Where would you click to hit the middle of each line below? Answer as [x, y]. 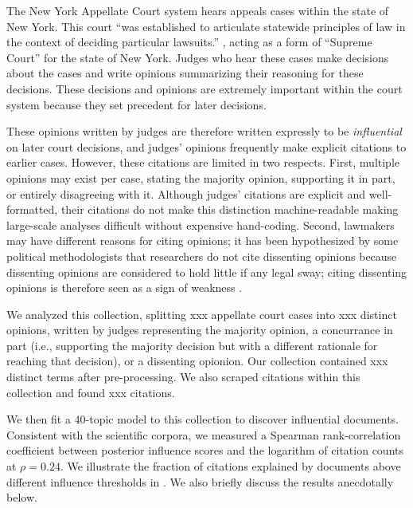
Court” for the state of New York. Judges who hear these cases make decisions [198, 57]
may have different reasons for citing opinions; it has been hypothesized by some [203, 240]
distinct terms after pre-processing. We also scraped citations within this [183, 377]
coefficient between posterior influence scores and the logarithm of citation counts [205, 450]
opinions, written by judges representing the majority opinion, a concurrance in [200, 330]
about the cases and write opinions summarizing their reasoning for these [185, 73]
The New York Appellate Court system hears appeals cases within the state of [198, 10]
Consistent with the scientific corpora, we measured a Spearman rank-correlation [204, 434]
